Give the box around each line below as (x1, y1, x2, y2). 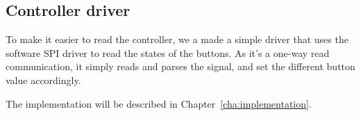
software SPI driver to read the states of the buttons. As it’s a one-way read (6, 45, 330, 60)
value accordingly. (6, 72, 81, 87)
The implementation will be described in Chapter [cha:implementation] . (6, 96, 312, 110)
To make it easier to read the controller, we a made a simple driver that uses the (6, 32, 349, 47)
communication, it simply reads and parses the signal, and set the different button (6, 59, 355, 74)
